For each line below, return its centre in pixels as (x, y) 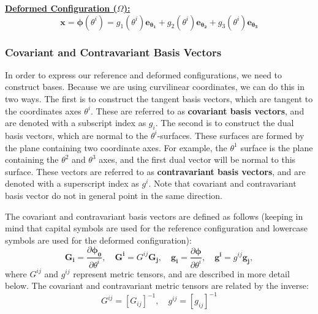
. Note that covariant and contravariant (222, 183)
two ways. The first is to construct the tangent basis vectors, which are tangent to (159, 99)
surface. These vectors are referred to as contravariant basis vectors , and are (155, 171)
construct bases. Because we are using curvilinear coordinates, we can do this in (155, 87)
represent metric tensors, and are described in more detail (181, 273)
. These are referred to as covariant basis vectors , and (198, 110)
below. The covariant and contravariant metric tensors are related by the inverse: (157, 286)
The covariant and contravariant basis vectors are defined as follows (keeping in (154, 216)
